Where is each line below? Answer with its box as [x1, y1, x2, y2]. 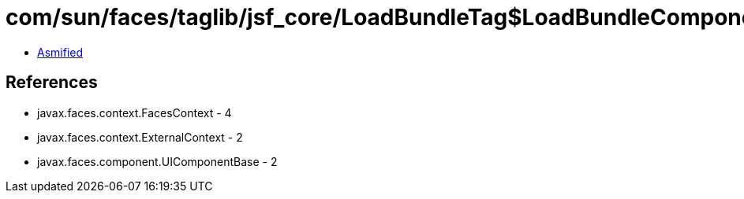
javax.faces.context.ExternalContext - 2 [37, 130, 243, 144]
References [6, 72, 98, 93]
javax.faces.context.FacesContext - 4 [37, 105, 232, 120]
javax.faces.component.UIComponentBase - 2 [37, 154, 278, 168]
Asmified [37, 45, 84, 59]
